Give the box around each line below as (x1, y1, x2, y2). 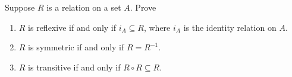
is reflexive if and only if (28, 21, 117, 33)
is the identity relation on (183, 21, 277, 33)
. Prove (130, 1, 156, 13)
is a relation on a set (46, 1, 121, 13)
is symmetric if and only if (28, 41, 124, 53)
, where (143, 21, 171, 33)
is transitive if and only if (28, 60, 121, 73)
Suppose (5, 1, 35, 13)
